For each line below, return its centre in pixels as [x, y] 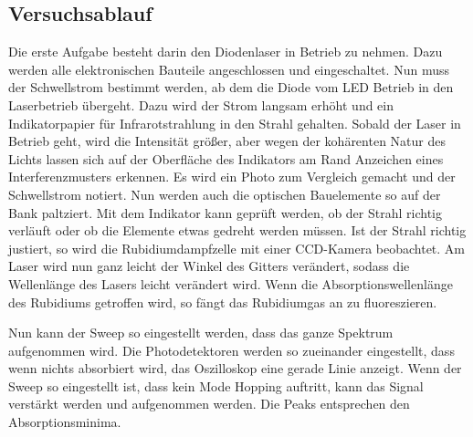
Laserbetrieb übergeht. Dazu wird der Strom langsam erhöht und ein [201, 104]
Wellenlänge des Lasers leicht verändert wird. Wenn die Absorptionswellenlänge [231, 283]
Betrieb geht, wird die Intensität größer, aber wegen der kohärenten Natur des [227, 141]
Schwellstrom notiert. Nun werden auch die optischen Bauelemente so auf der [225, 194]
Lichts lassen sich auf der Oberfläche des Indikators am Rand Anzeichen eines [226, 158]
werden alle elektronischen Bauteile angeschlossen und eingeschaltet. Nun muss [229, 69]
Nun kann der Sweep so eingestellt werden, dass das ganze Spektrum [201, 333]
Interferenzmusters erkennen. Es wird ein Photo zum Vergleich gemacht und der [232, 177]
